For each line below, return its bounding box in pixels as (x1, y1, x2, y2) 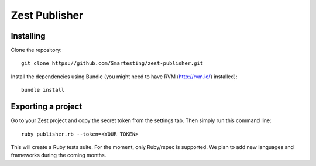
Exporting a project (11, 102, 83, 112)
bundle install (21, 87, 65, 94)
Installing (11, 31, 46, 41)
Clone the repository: (11, 47, 62, 54)
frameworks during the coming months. (11, 152, 107, 159)
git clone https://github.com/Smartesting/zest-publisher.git (21, 60, 204, 67)
